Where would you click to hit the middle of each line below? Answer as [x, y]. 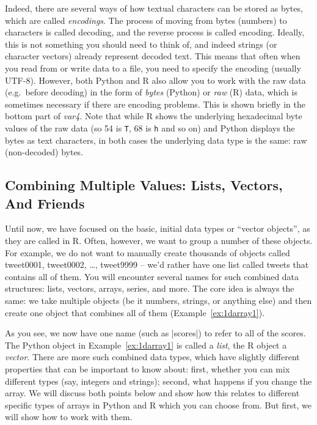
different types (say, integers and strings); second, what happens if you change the [158, 381]
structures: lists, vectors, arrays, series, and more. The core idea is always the [150, 288]
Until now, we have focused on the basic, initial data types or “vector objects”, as [158, 228]
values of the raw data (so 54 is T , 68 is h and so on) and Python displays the [150, 127]
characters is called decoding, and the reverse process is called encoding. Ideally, [155, 32]
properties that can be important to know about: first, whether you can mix [148, 368]
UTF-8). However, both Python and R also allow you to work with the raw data [155, 80]
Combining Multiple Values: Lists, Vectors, [144, 185]
